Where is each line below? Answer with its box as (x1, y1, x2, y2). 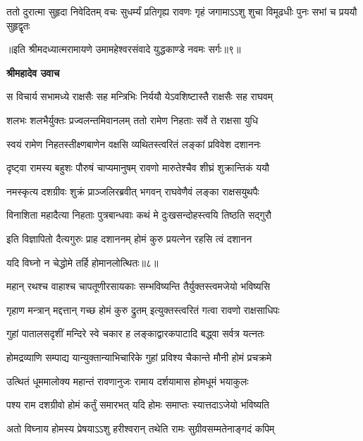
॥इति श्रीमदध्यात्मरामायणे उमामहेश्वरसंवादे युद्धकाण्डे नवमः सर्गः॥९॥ (6, 42, 241, 56)
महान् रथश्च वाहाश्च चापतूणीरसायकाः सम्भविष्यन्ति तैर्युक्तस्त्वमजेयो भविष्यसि (6, 279, 271, 294)
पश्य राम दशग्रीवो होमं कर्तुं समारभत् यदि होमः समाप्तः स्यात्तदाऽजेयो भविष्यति (6, 397, 269, 412)
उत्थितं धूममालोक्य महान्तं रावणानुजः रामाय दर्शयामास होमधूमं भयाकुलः (6, 373, 249, 388)
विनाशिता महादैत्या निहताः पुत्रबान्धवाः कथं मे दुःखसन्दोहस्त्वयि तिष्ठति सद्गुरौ (6, 207, 271, 222)
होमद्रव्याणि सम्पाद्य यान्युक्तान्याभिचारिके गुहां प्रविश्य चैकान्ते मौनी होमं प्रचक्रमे (6, 349, 272, 364)
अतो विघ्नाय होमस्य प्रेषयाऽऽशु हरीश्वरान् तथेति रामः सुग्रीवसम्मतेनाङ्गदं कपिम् (6, 421, 275, 435)
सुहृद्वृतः (6, 18, 30, 32)
